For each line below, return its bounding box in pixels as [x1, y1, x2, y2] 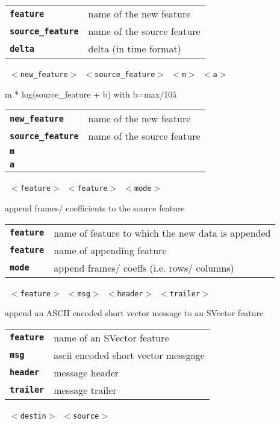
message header [54, 365, 119, 379]
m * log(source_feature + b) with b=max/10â [5, 87, 177, 100]
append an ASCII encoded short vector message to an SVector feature [5, 307, 264, 319]
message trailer [54, 382, 117, 397]
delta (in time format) [88, 42, 181, 55]
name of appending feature [54, 243, 167, 257]
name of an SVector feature [54, 330, 169, 344]
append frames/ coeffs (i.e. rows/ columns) [54, 260, 234, 275]
